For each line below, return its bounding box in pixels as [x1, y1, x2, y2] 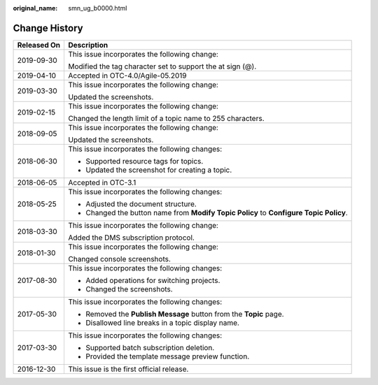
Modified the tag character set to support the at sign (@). [68, 61, 257, 71]
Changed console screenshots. [68, 254, 171, 263]
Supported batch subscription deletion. [85, 342, 215, 352]
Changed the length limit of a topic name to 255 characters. [68, 113, 265, 123]
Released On [17, 40, 61, 50]
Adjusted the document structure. [85, 199, 197, 209]
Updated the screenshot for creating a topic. [85, 165, 232, 175]
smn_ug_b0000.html [68, 4, 127, 12]
